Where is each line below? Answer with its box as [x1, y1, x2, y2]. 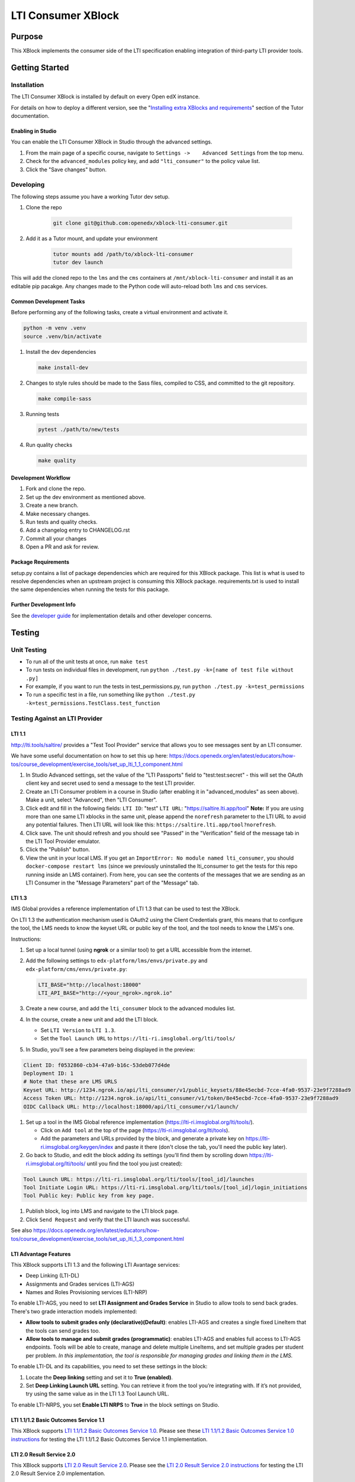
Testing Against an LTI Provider [11, 714, 103, 723]
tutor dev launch [53, 259, 104, 266]
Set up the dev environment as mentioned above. [25, 493, 146, 500]
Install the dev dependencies [25, 348, 96, 355]
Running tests [25, 410, 59, 417]
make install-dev [38, 364, 89, 370]
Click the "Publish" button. [25, 846, 91, 853]
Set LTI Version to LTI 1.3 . [40, 1026, 116, 1034]
